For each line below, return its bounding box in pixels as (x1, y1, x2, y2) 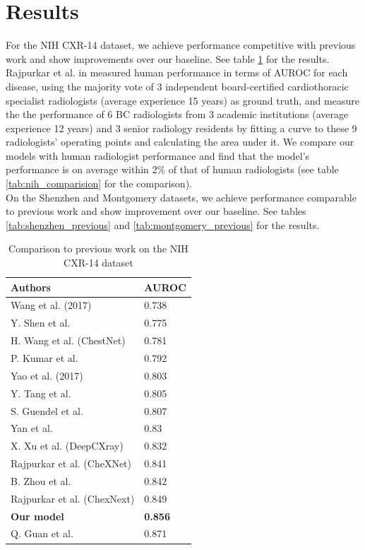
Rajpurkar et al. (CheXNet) (11, 456, 132, 471)
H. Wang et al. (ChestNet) (11, 333, 126, 348)
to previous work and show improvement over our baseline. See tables (6, 204, 306, 218)
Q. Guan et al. (11, 526, 73, 541)
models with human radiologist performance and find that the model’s (6, 148, 310, 163)
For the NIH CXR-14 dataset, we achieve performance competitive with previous (6, 37, 356, 52)
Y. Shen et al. (11, 315, 71, 330)
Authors (11, 279, 51, 294)
